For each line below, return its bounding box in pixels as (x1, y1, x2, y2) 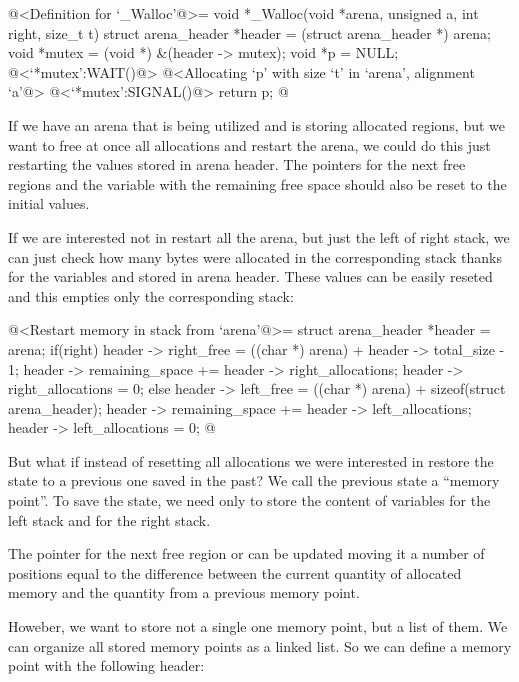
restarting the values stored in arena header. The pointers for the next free (8, 154, 466, 175)
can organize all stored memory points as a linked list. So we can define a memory (8, 635, 512, 656)
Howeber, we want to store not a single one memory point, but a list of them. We (8, 616, 508, 637)
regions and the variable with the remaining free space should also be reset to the (8, 173, 507, 194)
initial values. (8, 193, 90, 214)
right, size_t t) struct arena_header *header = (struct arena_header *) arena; (8, 22, 491, 43)
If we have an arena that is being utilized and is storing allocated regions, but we (8, 114, 506, 135)
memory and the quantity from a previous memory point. (8, 582, 360, 603)
